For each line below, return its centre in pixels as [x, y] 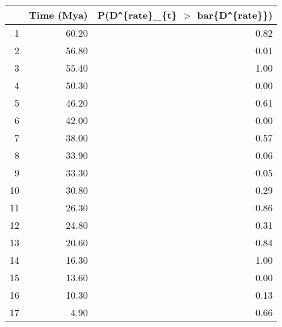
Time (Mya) [58, 15]
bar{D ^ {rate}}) [235, 15]
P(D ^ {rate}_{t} [137, 15]
